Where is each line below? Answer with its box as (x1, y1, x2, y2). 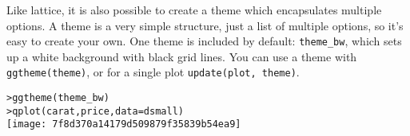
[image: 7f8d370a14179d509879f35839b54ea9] (6, 119, 241, 130)
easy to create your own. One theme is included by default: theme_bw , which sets (6, 33, 402, 49)
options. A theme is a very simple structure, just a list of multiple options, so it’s (6, 17, 404, 33)
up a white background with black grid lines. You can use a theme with (6, 48, 357, 64)
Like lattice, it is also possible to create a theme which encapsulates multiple (6, 2, 382, 17)
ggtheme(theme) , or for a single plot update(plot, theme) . (6, 64, 300, 80)
